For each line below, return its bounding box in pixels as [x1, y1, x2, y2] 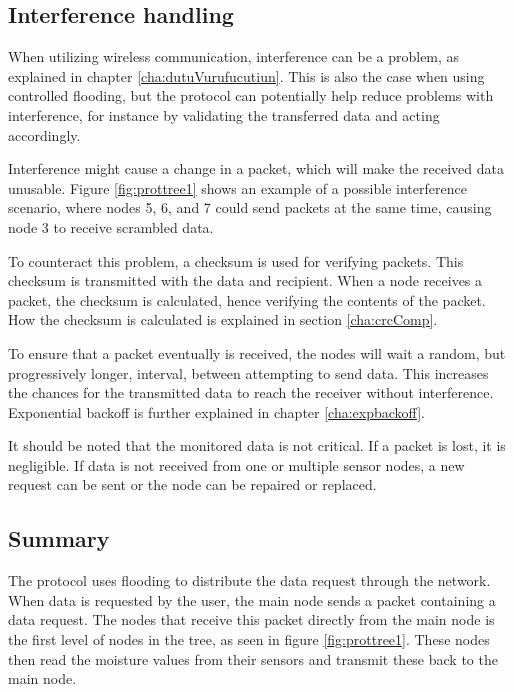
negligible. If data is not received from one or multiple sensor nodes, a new [8, 454, 465, 475]
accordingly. [8, 124, 81, 145]
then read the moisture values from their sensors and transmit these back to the [8, 648, 498, 669]
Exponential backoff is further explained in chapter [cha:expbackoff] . [8, 401, 425, 422]
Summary [8, 523, 110, 554]
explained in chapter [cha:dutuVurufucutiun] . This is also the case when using [8, 65, 485, 86]
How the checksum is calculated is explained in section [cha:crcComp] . [8, 309, 438, 330]
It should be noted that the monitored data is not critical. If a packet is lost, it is [8, 435, 506, 456]
